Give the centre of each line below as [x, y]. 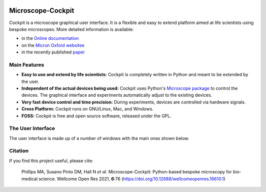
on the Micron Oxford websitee [53, 45]
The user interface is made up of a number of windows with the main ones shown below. [99, 138]
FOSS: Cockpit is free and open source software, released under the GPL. [97, 116]
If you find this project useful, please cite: [51, 161]
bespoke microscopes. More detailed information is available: [71, 29]
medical [30, 179]
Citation [19, 151]
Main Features [27, 65]
